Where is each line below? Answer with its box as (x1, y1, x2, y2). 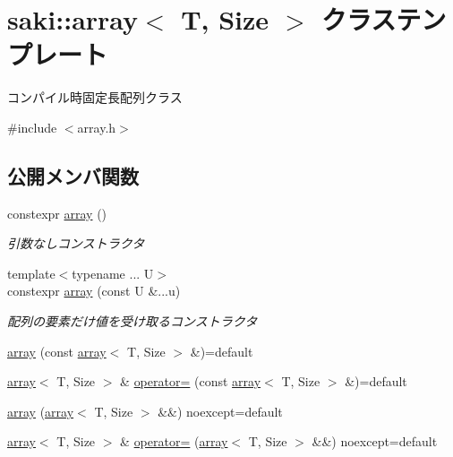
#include (7, 117, 57, 136)
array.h (77, 117, 116, 136)
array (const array (7, 341, 107, 360)
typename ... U (72, 263, 154, 282)
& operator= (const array (120, 372, 261, 391)
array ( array (7, 401, 74, 420)
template (7, 263, 56, 282)
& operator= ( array (120, 432, 228, 451)
